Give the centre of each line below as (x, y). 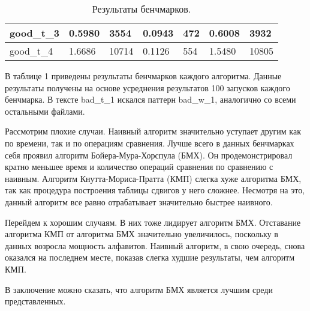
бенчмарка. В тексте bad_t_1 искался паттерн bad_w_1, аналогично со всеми (151, 99)
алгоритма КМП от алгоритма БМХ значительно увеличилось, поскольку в (142, 234)
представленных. (35, 301)
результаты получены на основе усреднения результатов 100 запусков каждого (148, 87)
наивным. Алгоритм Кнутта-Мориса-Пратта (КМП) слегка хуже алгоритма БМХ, (153, 178)
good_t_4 (31, 51)
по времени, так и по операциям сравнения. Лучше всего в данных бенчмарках (150, 143)
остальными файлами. (45, 111)
